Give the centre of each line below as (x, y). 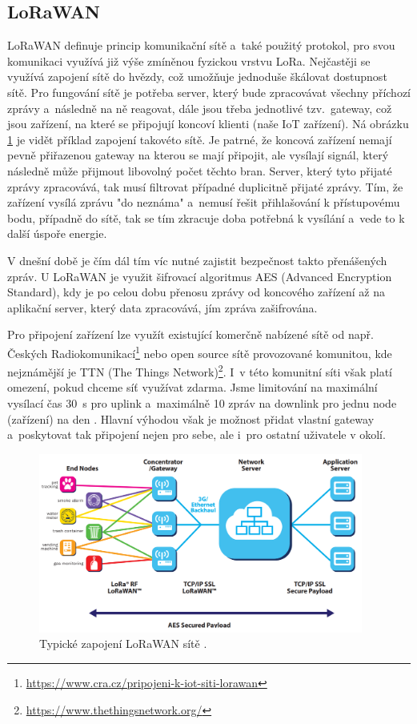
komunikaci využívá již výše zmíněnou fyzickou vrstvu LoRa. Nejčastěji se (189, 60)
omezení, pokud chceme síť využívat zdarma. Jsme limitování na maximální (192, 387)
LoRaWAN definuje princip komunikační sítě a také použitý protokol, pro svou (201, 45)
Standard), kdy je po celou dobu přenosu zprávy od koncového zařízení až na (196, 292)
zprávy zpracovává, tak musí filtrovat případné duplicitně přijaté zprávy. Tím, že (205, 186)
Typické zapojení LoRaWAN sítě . (123, 644)
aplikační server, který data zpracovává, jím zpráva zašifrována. (162, 307)
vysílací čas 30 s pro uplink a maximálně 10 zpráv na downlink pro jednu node (202, 402)
